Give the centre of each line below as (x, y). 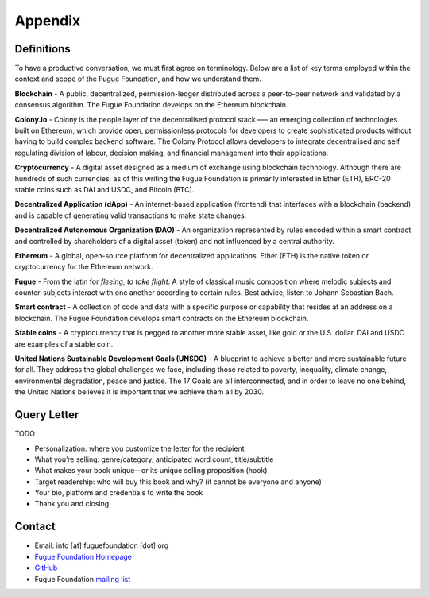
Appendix (48, 21)
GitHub (46, 568)
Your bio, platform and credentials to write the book (119, 493)
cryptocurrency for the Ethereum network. (84, 267)
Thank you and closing (72, 504)
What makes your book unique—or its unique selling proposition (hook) (151, 471)
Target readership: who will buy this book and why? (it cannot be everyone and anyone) (178, 482)
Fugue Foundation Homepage (83, 556)
